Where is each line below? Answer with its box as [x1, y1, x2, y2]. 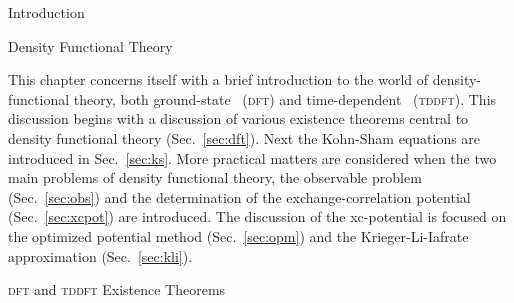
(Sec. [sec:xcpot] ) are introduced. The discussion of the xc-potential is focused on [8, 206, 507, 227]
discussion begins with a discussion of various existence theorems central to [8, 108, 469, 129]
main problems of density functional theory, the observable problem [8, 167, 422, 188]
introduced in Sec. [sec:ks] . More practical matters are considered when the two [8, 147, 497, 168]
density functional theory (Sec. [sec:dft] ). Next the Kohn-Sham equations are [8, 127, 481, 148]
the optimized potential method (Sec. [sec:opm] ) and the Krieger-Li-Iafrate [8, 225, 469, 246]
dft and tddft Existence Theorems [8, 279, 226, 300]
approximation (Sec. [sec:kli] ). [8, 245, 193, 266]
